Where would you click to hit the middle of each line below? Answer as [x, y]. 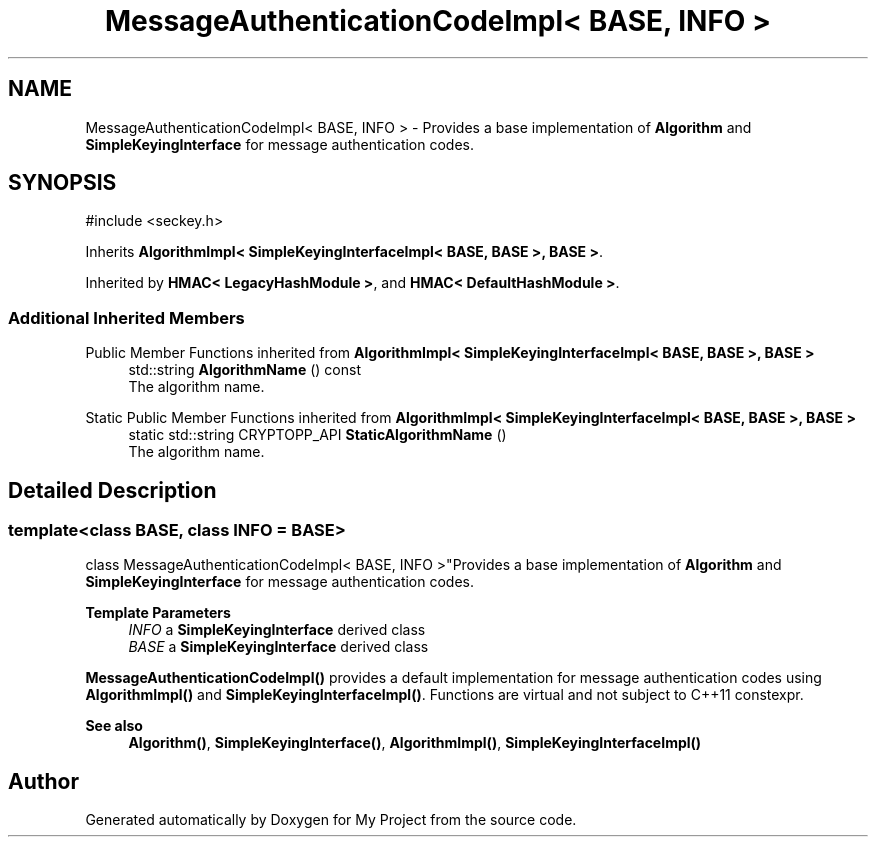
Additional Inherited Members [126, 317]
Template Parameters [158, 613]
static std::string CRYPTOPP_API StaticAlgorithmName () [317, 435]
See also [114, 726]
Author [43, 781]
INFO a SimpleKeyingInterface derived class [277, 630]
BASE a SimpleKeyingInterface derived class [278, 647]
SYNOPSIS [62, 183]
